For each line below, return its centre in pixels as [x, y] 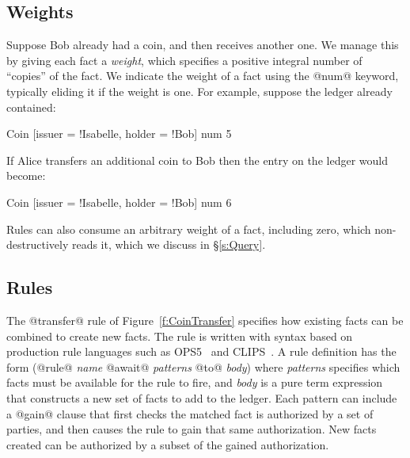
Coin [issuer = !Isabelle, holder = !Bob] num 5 [119, 134]
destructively [38, 244]
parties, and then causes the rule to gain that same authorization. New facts [192, 429]
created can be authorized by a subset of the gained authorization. [168, 444]
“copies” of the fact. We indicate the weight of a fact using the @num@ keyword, [203, 76]
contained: [31, 107]
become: [26, 176]
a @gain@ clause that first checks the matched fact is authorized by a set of [190, 413]
